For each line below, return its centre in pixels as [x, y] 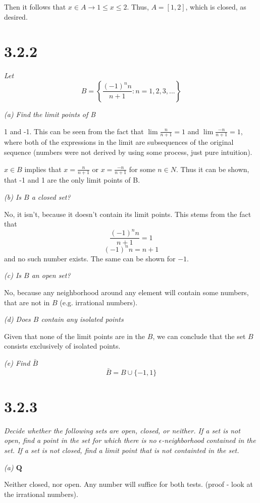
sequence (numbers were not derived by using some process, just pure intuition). [128, 152]
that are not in [27, 302]
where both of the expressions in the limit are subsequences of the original [119, 142]
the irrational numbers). [41, 494]
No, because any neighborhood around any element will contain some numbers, [126, 292]
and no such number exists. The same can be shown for [90, 258]
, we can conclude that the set [199, 336]
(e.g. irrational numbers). [99, 302]
